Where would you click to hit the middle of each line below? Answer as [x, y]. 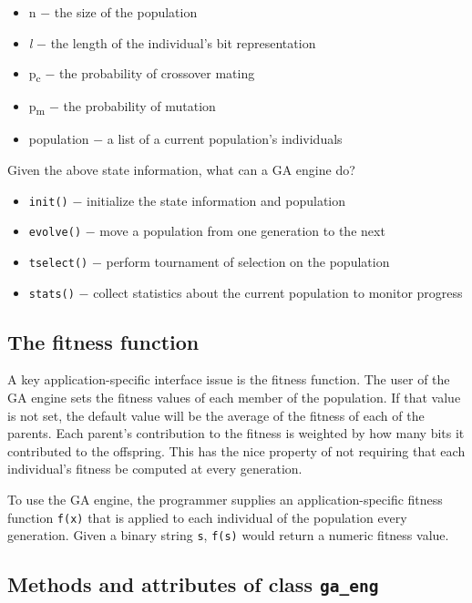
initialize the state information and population [216, 200]
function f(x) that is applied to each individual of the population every [207, 517]
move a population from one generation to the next [242, 231]
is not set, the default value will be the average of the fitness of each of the [216, 415]
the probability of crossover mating [157, 73]
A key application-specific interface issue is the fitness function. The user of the [229, 379]
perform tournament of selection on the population [248, 261]
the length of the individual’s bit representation [183, 42]
